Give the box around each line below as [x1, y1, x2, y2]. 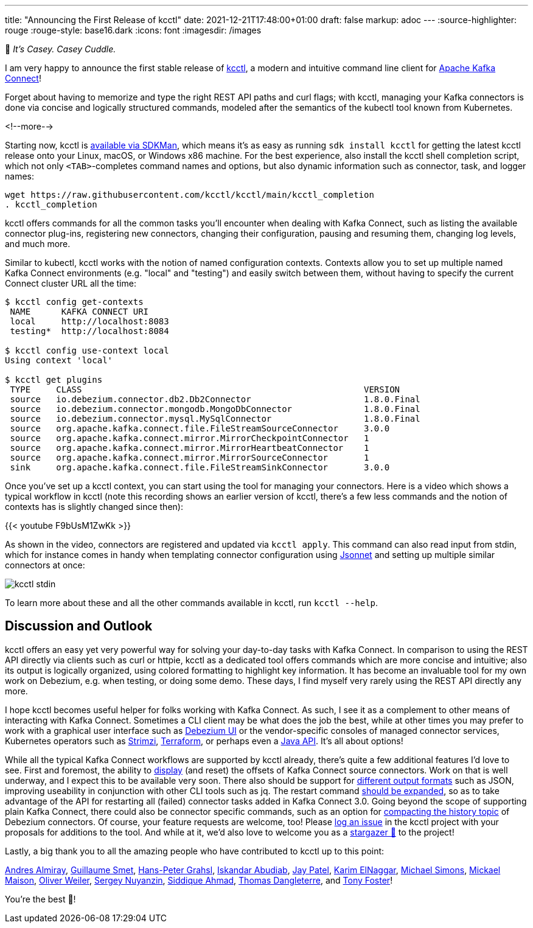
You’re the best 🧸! [5, 893, 76, 904]
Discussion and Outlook [5, 618, 153, 634]
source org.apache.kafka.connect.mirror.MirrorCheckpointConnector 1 [10, 433, 369, 443]
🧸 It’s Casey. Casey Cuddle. [5, 44, 116, 54]
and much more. [5, 239, 71, 249]
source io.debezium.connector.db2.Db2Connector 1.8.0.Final [10, 394, 420, 404]
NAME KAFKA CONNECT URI [10, 307, 149, 316]
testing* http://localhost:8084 [10, 326, 169, 336]
